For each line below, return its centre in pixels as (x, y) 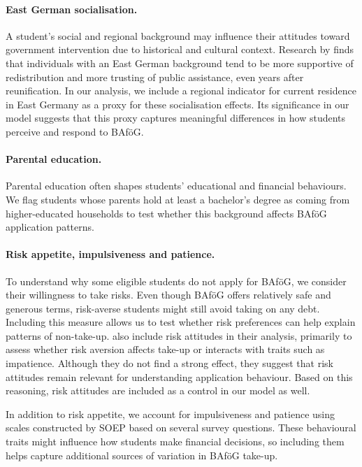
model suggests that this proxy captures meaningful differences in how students (176, 118)
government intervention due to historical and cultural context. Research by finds (180, 49)
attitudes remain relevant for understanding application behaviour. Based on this (179, 376)
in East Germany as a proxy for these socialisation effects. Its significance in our (178, 104)
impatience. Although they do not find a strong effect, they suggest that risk (169, 363)
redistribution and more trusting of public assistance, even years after (155, 77)
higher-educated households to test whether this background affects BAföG (166, 213)
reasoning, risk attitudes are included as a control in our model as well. (158, 390)
